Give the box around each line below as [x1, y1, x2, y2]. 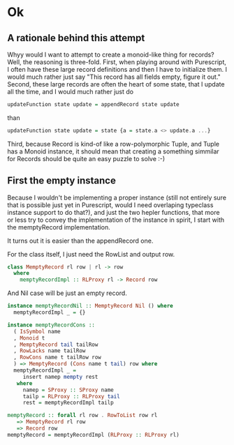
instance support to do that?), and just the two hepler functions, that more [7, 208, 220, 216]
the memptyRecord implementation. [7, 222, 110, 231]
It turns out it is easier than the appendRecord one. [7, 236, 154, 245]
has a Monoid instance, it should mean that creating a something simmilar [7, 147, 220, 156]
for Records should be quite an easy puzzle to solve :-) [7, 154, 166, 163]
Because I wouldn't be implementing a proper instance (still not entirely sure [7, 193, 227, 202]
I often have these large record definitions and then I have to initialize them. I [7, 66, 228, 73]
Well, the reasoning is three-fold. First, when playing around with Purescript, [7, 58, 227, 66]
